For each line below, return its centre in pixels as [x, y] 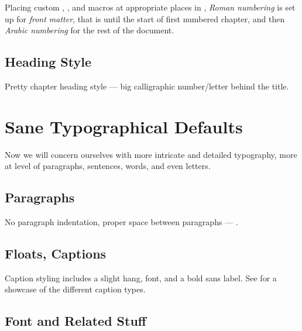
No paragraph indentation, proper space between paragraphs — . [121, 222]
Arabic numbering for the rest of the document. [90, 30]
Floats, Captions [56, 254]
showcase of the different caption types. [75, 289]
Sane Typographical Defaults [124, 126]
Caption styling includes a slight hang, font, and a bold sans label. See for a [141, 277]
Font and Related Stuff [75, 321]
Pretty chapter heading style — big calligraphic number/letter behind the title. [147, 86]
